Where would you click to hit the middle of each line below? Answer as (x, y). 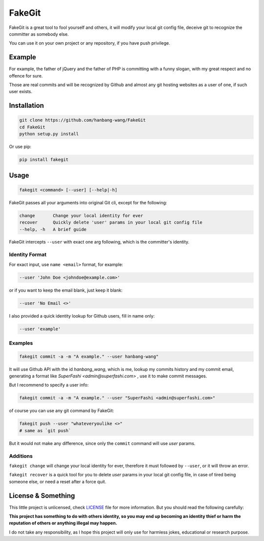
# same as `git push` (45, 430)
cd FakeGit (32, 127)
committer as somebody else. (39, 34)
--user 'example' (40, 329)
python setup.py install (49, 134)
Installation (26, 106)
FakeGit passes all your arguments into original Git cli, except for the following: (88, 202)
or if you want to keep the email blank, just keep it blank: (66, 290)
